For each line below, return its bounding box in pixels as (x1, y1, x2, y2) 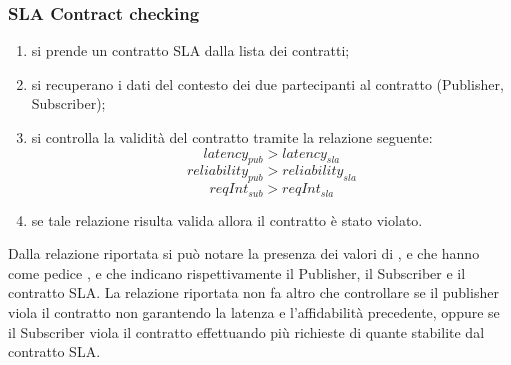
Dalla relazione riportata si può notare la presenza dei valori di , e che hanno (8, 243, 480, 264)
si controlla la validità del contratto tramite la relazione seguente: (31, 127, 433, 147)
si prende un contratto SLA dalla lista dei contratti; (31, 40, 350, 61)
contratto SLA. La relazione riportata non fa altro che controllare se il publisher (8, 282, 499, 303)
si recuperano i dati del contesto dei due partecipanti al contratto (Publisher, (31, 73, 504, 94)
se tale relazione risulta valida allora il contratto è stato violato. (31, 209, 423, 230)
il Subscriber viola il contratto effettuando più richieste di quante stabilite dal (8, 321, 485, 342)
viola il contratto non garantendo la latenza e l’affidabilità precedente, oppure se (8, 302, 500, 323)
